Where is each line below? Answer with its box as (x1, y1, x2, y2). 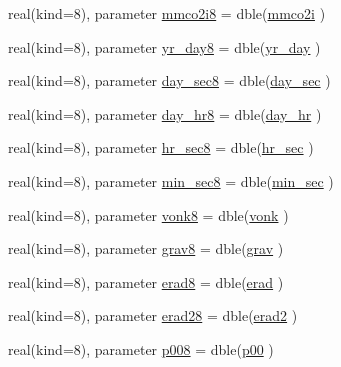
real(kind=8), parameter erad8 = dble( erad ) (8, 271, 284, 292)
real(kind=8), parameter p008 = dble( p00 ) (8, 338, 274, 359)
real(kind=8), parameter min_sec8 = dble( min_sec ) (8, 170, 334, 191)
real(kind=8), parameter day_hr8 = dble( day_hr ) (8, 103, 322, 124)
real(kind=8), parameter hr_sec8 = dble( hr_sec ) (8, 137, 314, 158)
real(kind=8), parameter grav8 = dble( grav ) (8, 238, 284, 259)
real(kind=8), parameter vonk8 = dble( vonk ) (8, 204, 289, 225)
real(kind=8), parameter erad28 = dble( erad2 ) (8, 305, 298, 326)
